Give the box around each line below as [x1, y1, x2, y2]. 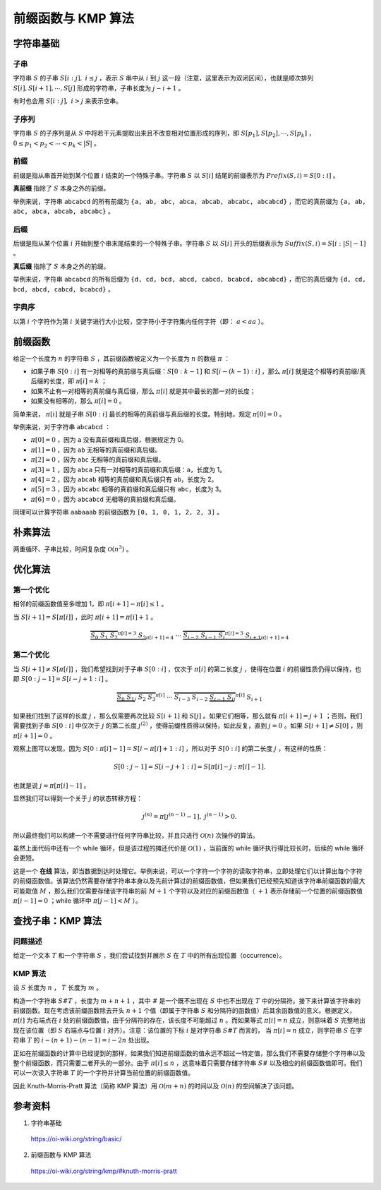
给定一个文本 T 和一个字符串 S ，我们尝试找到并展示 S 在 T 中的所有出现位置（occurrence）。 [13, 951, 286, 960]
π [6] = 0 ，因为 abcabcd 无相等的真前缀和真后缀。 [30, 495, 180, 503]
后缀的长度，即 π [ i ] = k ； [30, 377, 107, 385]
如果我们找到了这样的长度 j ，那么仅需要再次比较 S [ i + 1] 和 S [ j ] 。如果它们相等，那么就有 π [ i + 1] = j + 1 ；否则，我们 [13, 711, 363, 720]
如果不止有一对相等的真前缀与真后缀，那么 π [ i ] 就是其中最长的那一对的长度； [30, 387, 257, 395]
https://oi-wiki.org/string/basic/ [30, 1135, 122, 1143]
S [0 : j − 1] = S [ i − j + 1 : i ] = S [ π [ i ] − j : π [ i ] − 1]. [113, 763, 266, 771]
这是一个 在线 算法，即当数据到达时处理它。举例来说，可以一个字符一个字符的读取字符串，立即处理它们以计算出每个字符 [13, 867, 363, 875]
